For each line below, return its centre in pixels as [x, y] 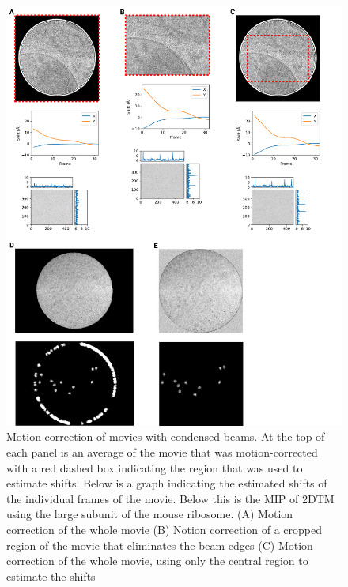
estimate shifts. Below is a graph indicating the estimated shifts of [167, 483]
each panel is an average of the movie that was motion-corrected [162, 452]
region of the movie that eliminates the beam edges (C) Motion [160, 545]
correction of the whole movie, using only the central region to [157, 561]
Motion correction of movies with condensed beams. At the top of [166, 436]
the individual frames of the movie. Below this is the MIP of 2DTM [170, 498]
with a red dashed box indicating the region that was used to [155, 467]
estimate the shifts [51, 576]
